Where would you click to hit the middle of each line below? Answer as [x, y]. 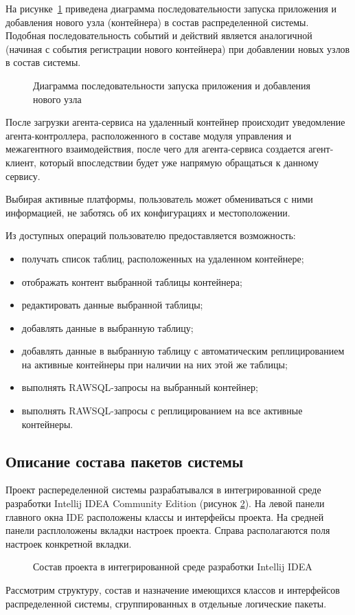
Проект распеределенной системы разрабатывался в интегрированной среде [163, 490]
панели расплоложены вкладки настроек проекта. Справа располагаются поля [168, 530]
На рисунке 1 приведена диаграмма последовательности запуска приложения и [171, 8]
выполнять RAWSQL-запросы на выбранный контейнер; [140, 387]
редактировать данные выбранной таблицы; [112, 305]
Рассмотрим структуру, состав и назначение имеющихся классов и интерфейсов [173, 590]
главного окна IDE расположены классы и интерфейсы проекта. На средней [165, 516]
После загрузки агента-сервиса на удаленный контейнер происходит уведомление [175, 122]
